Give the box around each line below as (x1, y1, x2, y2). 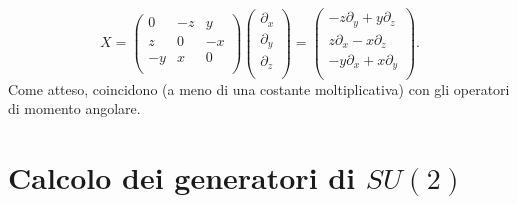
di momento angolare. (8, 98, 141, 119)
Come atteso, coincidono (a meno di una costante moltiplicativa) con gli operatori (8, 78, 510, 99)
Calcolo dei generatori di (8, 156, 356, 197)
